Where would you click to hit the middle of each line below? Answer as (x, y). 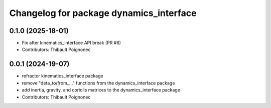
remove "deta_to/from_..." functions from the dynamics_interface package (98, 83)
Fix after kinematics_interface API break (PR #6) (72, 43)
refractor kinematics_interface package (62, 76)
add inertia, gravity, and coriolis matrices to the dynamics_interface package (101, 90)
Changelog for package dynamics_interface (103, 13)
